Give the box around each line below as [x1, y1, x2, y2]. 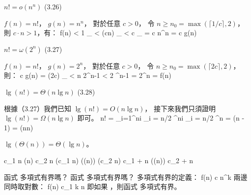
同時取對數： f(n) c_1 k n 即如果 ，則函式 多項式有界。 [4, 181, 181, 192]
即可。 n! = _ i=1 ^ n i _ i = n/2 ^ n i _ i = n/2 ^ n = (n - [77, 113, 245, 123]
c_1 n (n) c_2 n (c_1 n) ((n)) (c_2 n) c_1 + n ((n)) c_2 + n [4, 155, 193, 165]
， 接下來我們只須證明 [144, 103, 216, 113]
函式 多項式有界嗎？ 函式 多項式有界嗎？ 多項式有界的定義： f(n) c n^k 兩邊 [4, 171, 248, 182]
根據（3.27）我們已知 [4, 103, 71, 113]
